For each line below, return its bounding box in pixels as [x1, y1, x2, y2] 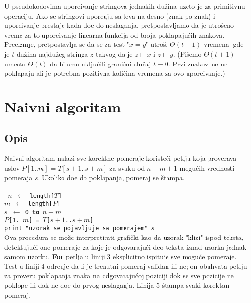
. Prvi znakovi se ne [168, 58, 228, 68]
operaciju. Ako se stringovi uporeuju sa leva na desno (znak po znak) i [4, 10, 215, 21]
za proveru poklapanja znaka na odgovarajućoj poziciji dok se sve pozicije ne [4, 270, 234, 281]
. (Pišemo [173, 48, 202, 59]
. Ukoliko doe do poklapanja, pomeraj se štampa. [38, 172, 185, 182]
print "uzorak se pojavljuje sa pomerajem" [4, 225, 148, 232]
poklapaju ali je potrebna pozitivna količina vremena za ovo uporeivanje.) [4, 68, 225, 78]
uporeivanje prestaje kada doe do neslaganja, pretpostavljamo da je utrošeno [4, 20, 234, 30]
